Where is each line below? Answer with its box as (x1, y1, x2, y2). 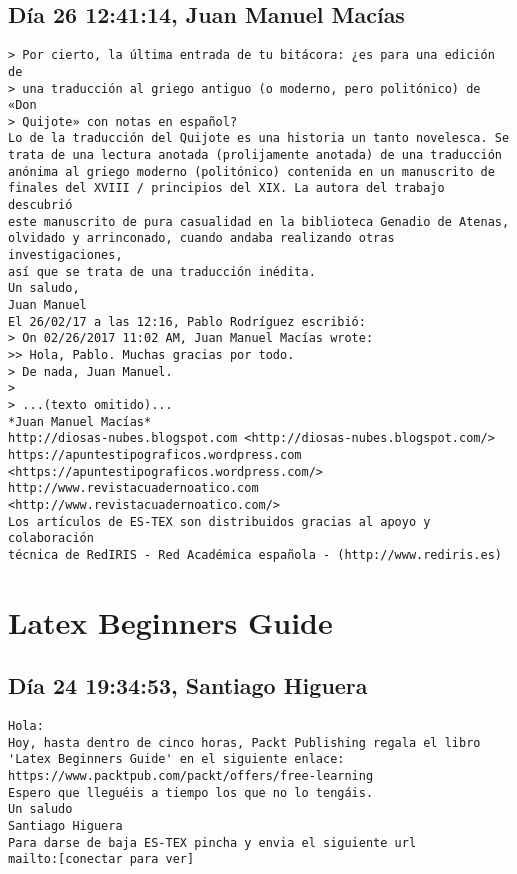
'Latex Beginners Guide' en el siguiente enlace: (8, 752, 345, 767)
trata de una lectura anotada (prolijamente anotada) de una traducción (8, 148, 502, 163)
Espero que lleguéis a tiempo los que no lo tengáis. (8, 785, 374, 800)
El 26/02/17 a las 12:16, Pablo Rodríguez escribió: (8, 314, 366, 329)
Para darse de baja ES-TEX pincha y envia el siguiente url (8, 835, 417, 850)
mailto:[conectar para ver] (8, 852, 195, 867)
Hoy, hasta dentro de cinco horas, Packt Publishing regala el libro (8, 735, 481, 750)
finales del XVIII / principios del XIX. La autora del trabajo (8, 181, 445, 196)
